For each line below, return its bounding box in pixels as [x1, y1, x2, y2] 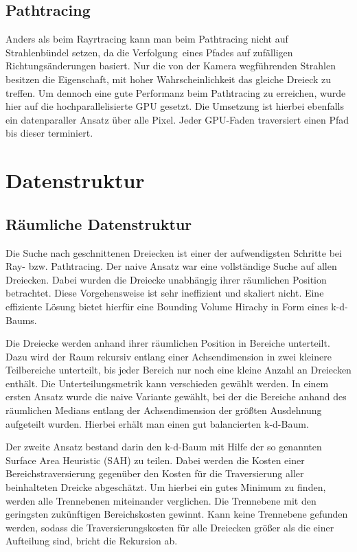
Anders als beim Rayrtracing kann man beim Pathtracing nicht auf [5, 32, 288, 46]
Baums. [5, 312, 37, 327]
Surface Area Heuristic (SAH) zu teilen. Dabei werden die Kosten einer [5, 452, 305, 467]
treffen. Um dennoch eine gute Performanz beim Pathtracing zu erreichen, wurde [5, 85, 346, 100]
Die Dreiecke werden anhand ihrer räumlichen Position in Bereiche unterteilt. [5, 336, 330, 350]
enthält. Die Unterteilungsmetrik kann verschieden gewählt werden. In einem [5, 376, 329, 390]
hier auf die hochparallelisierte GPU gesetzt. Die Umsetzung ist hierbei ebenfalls [5, 99, 344, 113]
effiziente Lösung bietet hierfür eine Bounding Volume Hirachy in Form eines [5, 299, 328, 313]
